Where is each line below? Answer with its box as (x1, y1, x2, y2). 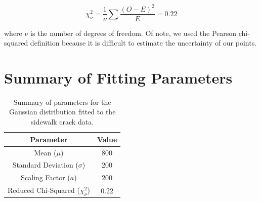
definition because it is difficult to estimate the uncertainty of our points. (30, 37, 257, 48)
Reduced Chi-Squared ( (8, 185, 80, 195)
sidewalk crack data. (31, 116, 94, 127)
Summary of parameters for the (13, 96, 111, 107)
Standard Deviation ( (12, 159, 78, 170)
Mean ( (34, 147, 57, 157)
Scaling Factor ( (21, 172, 70, 183)
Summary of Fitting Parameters (4, 67, 233, 88)
